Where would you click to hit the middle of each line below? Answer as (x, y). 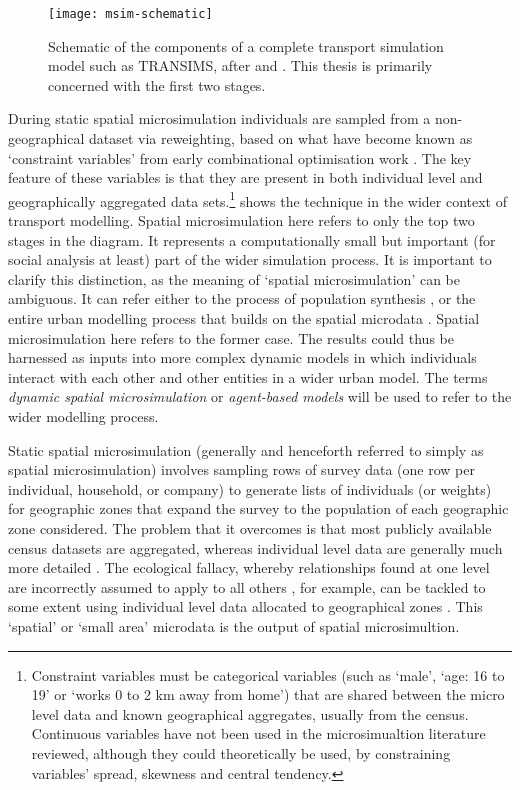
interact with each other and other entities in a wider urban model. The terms (248, 376)
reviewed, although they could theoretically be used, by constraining (241, 752)
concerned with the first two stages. (157, 84)
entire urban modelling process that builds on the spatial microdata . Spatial (244, 318)
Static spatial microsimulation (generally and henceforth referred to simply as (246, 449)
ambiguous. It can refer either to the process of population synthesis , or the (242, 298)
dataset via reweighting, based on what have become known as (280, 138)
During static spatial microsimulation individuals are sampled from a (219, 118)
